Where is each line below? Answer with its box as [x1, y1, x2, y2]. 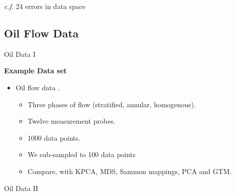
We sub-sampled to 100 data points [27, 149, 136, 160]
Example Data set [4, 65, 67, 76]
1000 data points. [27, 132, 81, 143]
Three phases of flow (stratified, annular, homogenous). [27, 99, 196, 109]
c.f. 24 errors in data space [4, 1, 86, 11]
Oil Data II [4, 183, 38, 193]
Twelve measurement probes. [27, 116, 116, 126]
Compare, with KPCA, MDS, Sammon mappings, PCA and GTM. [27, 166, 232, 176]
